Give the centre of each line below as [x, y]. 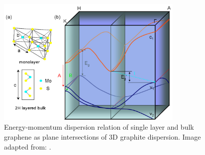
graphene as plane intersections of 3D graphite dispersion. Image [102, 137]
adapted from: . [28, 146]
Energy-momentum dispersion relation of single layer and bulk [99, 127]
